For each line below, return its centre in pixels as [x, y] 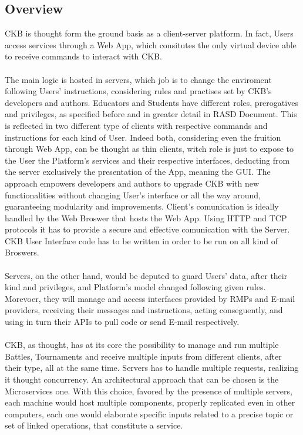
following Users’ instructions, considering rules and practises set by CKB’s [138, 91]
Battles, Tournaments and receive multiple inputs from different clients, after [143, 356]
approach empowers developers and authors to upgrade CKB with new [132, 183]
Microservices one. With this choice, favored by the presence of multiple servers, [149, 391]
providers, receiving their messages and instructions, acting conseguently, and [144, 310]
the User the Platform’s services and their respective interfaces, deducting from [147, 160]
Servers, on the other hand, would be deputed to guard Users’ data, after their [146, 275]
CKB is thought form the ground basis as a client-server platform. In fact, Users [149, 33]
